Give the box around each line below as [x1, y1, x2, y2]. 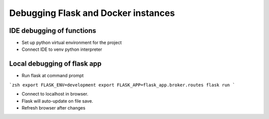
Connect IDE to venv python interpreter [21, 46, 102, 52]
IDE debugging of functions [9, 26, 97, 35]
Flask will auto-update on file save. [21, 98, 93, 104]
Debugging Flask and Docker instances [9, 7, 175, 18]
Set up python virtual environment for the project [21, 40, 122, 46]
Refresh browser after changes [21, 105, 86, 111]
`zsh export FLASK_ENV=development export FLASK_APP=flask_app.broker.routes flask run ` [9, 82, 235, 88]
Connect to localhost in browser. [21, 91, 89, 97]
